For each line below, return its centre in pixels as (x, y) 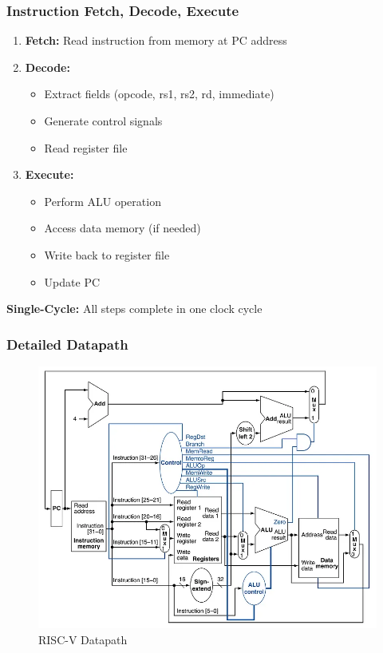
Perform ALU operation (103, 201)
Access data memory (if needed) (122, 228)
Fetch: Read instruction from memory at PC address (156, 40)
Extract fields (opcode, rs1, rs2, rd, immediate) (159, 94)
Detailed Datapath (67, 344)
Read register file (86, 147)
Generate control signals (103, 121)
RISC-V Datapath (83, 639)
